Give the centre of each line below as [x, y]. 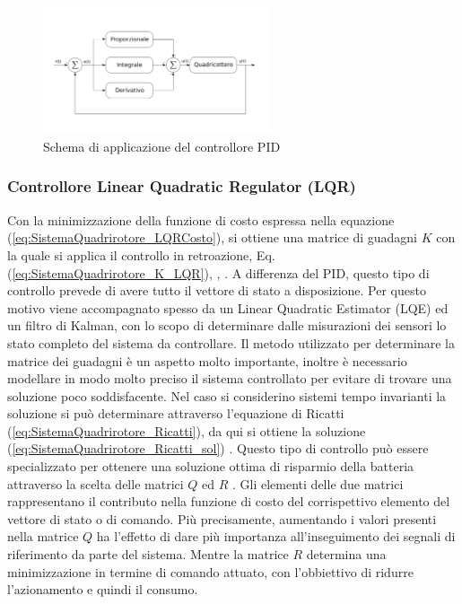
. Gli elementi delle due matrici [318, 483]
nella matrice [43, 536]
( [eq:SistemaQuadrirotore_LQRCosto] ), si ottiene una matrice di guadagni [212, 237]
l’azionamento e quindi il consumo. [103, 589]
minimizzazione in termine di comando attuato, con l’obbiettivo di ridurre [210, 571]
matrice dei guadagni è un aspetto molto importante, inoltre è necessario [207, 360]
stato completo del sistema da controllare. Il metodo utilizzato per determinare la [231, 342]
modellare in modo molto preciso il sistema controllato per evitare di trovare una [230, 378]
